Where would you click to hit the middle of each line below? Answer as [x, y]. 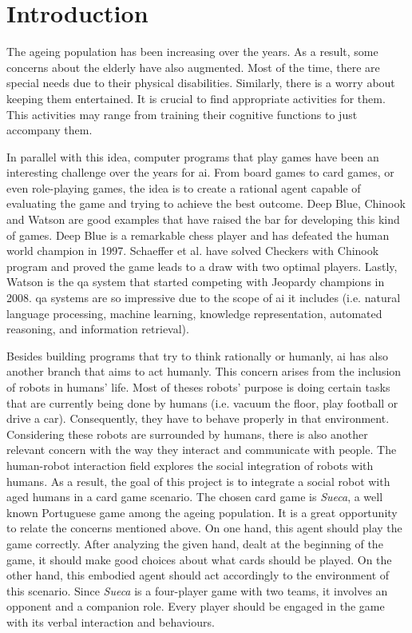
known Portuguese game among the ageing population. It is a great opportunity [202, 512]
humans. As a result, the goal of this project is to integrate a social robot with [198, 481]
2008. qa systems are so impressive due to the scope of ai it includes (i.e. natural [204, 298]
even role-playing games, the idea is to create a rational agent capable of [184, 187]
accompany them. [50, 130]
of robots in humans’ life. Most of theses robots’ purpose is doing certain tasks [198, 387]
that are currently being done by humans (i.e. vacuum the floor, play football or [202, 402]
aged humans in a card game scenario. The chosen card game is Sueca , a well [195, 497]
